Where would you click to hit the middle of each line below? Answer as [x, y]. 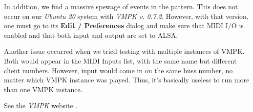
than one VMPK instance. [43, 89]
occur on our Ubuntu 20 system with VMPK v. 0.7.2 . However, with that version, [126, 16]
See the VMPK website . [41, 105]
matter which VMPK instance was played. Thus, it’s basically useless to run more [127, 80]
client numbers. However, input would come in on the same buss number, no [118, 70]
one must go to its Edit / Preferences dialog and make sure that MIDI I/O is [124, 25]
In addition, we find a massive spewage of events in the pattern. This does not [121, 6]
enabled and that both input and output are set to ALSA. [91, 35]
